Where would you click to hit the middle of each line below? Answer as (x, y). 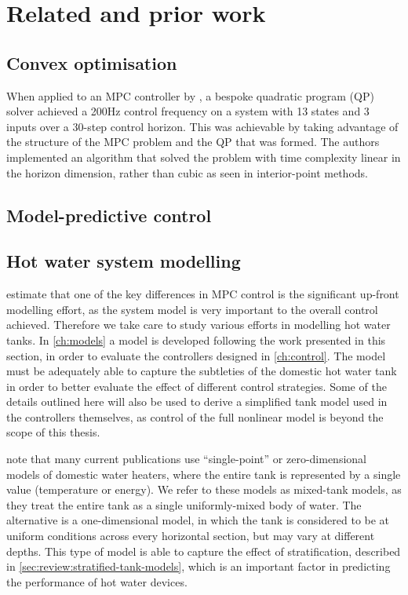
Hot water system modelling (124, 261)
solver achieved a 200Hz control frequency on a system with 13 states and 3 (188, 111)
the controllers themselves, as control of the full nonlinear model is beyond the (195, 416)
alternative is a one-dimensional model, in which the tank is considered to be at (198, 520)
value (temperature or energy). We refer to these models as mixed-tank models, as (204, 489)
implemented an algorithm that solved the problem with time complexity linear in (204, 157)
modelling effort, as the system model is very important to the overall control (192, 309)
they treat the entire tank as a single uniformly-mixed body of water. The (184, 504)
